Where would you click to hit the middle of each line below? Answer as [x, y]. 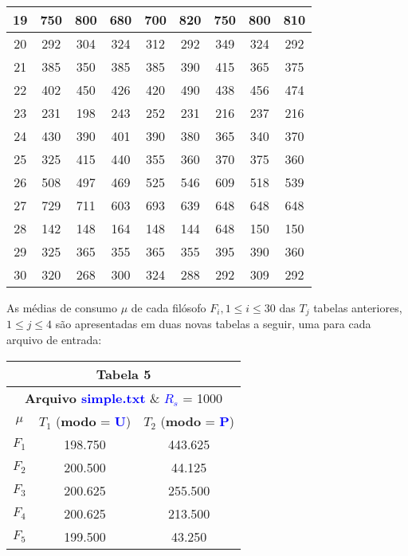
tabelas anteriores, [358, 307]
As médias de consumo [62, 307]
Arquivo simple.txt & [92, 397]
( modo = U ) [93, 421]
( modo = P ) [198, 421]
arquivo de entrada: [54, 340]
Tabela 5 [124, 374]
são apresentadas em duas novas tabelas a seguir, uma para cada [213, 324]
